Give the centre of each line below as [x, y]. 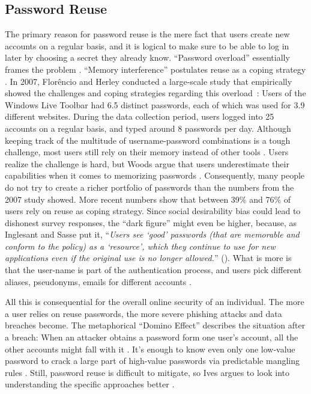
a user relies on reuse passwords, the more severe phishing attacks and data [143, 313]
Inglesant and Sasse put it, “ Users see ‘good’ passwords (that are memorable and [152, 234]
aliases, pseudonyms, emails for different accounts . [98, 281]
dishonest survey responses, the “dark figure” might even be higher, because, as [151, 222]
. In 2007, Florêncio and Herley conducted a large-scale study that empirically [149, 81]
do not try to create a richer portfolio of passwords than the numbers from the [149, 187]
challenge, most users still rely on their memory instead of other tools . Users [147, 152]
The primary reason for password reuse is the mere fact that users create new [147, 34]
